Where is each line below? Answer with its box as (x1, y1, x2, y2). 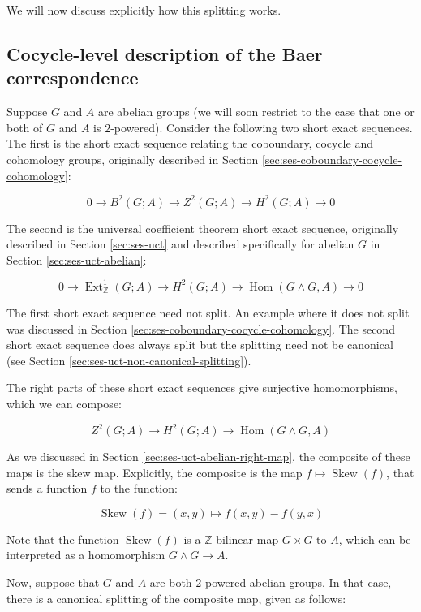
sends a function (6, 480, 88, 497)
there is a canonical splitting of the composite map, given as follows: (6, 589, 346, 606)
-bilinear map (212, 530, 279, 547)
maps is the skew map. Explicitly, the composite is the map (6, 463, 303, 481)
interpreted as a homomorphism (6, 546, 165, 563)
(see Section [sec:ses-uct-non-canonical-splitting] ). (6, 351, 251, 368)
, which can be (338, 530, 411, 547)
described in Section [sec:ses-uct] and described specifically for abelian (6, 235, 354, 252)
